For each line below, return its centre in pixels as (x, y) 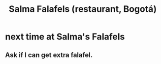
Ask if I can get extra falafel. (49, 55)
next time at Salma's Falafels (65, 37)
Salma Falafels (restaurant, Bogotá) (83, 9)
